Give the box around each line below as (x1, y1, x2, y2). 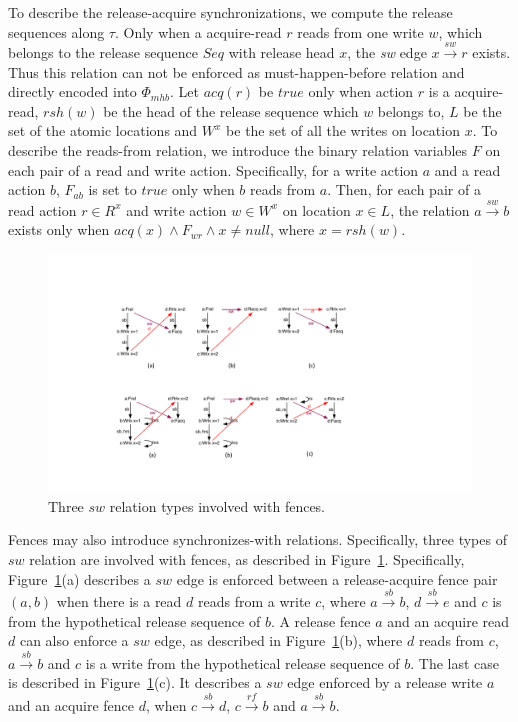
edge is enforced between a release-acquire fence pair (176, 568, 498, 589)
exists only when (8, 219, 110, 240)
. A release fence (270, 610, 371, 631)
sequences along (8, 21, 105, 42)
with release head (228, 41, 335, 62)
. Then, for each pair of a (327, 179, 481, 200)
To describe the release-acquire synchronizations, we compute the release (8, 2, 453, 22)
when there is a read (56, 590, 182, 611)
